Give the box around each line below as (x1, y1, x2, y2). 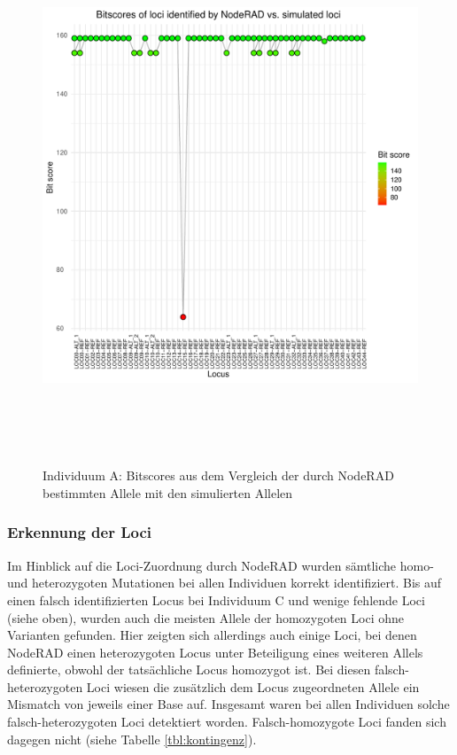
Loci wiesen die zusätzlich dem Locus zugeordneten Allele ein (86, 677, 420, 696)
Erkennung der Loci (7, 521, 152, 543)
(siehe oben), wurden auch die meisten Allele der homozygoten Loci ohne (7, 608, 405, 627)
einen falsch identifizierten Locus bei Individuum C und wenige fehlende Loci (7, 590, 425, 609)
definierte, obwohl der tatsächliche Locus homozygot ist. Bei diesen (7, 660, 371, 679)
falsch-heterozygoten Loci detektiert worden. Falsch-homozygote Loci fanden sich (7, 712, 446, 731)
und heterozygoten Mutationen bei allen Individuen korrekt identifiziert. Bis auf (7, 573, 442, 592)
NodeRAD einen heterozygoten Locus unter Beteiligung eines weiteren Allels (7, 642, 423, 661)
